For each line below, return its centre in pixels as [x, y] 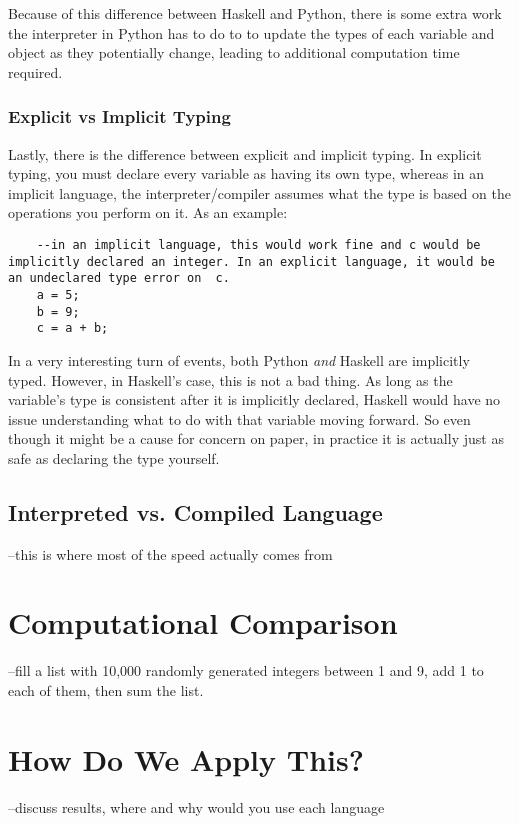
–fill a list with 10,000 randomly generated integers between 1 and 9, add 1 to [246, 670]
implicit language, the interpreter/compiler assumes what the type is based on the [259, 192]
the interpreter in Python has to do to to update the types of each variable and [251, 32]
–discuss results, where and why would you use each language [196, 806]
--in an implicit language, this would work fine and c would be [258, 244]
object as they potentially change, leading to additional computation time [234, 52]
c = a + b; [72, 328]
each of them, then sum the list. [106, 689]
